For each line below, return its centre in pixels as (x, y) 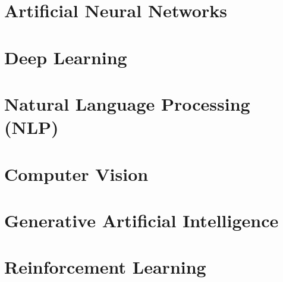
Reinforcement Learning (105, 267)
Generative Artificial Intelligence (141, 220)
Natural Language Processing (127, 103)
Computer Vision (76, 173)
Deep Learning (66, 57)
